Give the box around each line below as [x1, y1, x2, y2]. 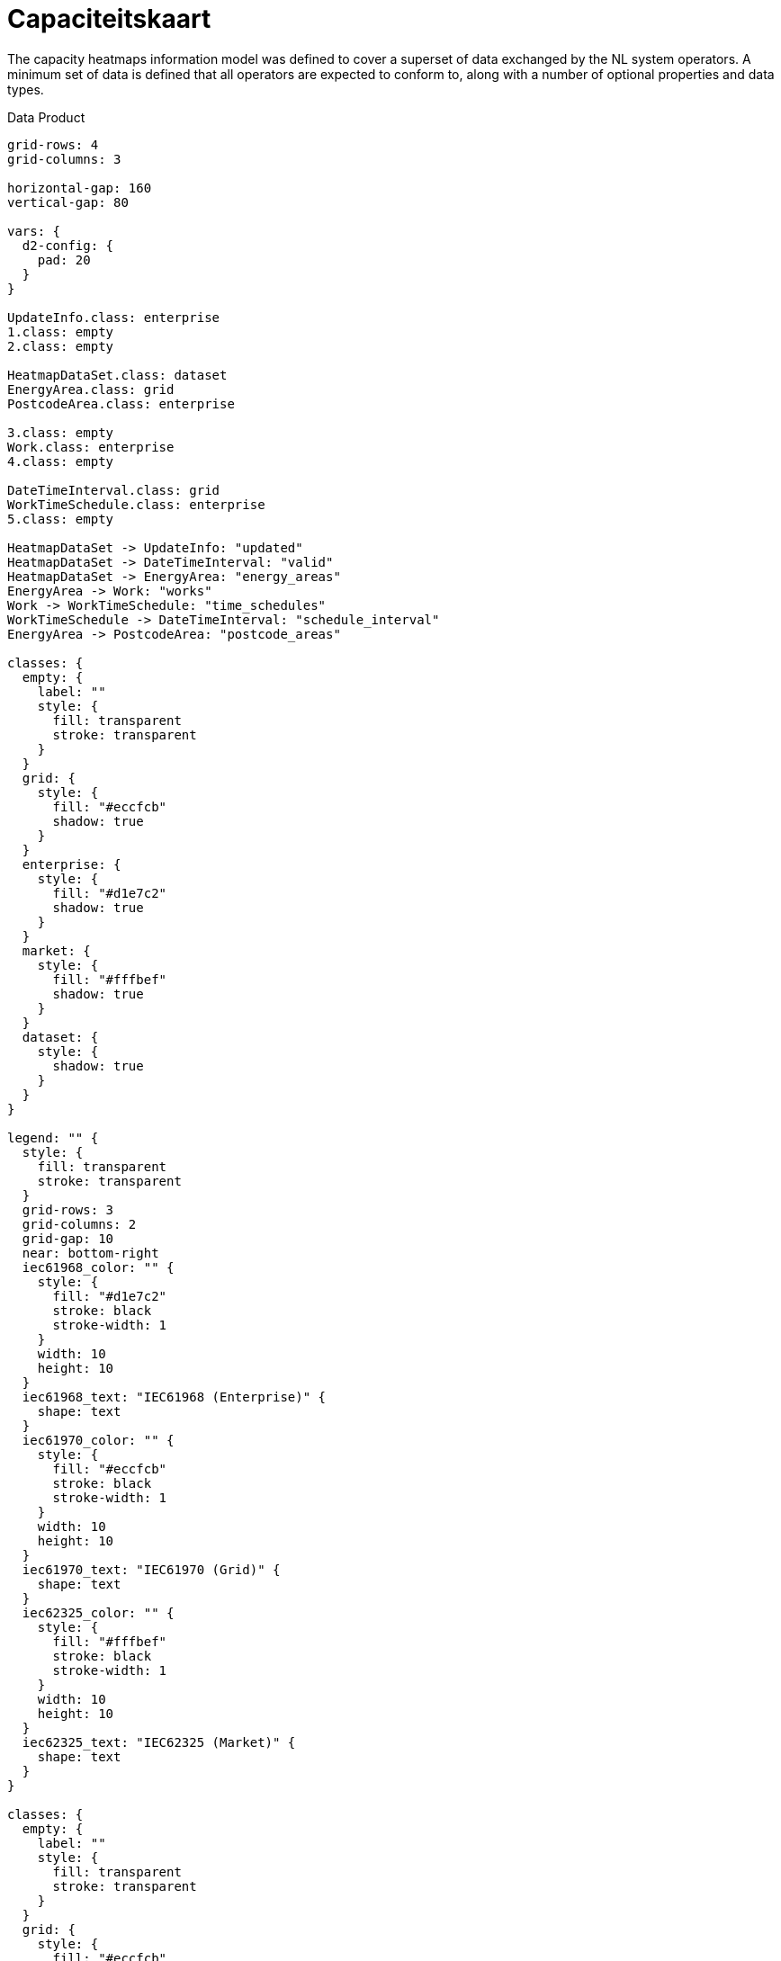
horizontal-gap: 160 [7, 180, 152, 195]
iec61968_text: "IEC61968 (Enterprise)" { [22, 1389, 327, 1404]
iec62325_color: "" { [22, 1605, 175, 1620]
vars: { [7, 223, 61, 238]
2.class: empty [7, 338, 114, 354]
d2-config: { [22, 237, 114, 253]
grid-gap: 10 [22, 1231, 114, 1246]
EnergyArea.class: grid [7, 381, 175, 397]
